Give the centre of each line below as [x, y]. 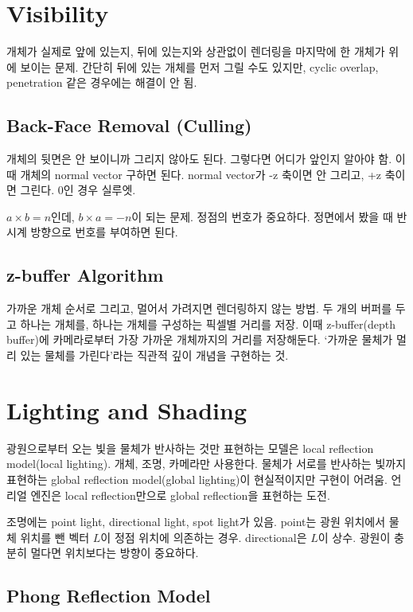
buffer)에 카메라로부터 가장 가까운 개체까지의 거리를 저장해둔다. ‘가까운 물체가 [200, 339]
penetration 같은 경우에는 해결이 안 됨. [102, 82]
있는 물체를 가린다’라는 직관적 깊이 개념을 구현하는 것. [154, 355]
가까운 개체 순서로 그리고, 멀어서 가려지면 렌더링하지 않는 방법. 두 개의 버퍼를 [199, 308]
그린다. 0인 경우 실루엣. [78, 190]
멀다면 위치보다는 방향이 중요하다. [115, 553]
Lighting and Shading [127, 409]
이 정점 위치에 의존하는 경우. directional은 [204, 537]
